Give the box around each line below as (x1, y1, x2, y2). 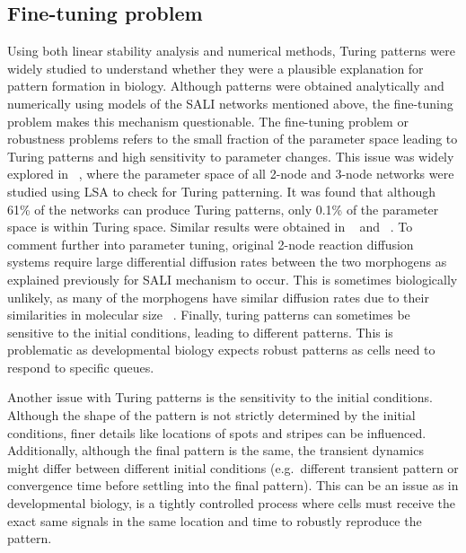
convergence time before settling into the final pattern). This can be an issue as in (7, 476, 459, 495)
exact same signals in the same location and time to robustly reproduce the (7, 511, 422, 530)
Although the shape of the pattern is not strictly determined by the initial (7, 406, 416, 425)
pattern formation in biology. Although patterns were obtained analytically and (7, 76, 444, 95)
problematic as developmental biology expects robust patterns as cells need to (7, 340, 435, 359)
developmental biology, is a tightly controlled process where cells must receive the (7, 494, 456, 513)
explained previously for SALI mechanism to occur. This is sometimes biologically (7, 269, 458, 288)
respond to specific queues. (7, 357, 154, 376)
